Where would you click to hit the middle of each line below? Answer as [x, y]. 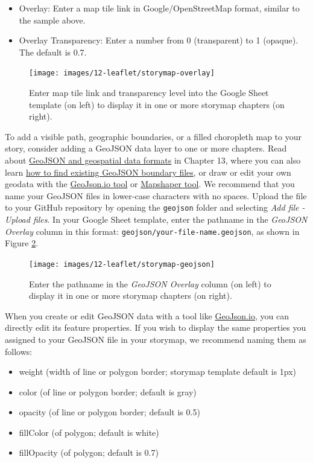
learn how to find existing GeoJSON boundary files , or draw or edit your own [148, 172]
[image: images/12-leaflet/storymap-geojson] [122, 264]
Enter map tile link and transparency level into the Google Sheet [149, 93]
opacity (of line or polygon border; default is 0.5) [109, 412]
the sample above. [52, 20]
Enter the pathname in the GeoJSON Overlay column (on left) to [150, 283]
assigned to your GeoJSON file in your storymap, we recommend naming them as [156, 339]
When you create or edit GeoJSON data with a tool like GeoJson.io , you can [147, 315]
